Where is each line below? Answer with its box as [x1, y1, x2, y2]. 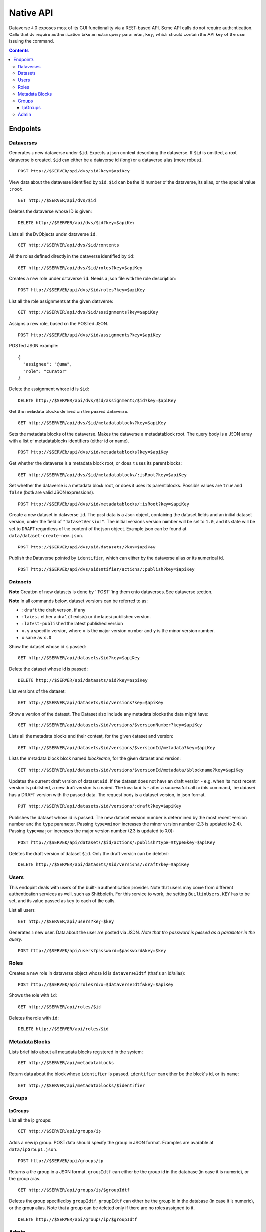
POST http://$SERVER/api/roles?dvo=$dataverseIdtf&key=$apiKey [18, 981, 174, 987]
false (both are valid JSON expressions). [9, 489, 95, 495]
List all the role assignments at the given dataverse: [9, 298, 113, 304]
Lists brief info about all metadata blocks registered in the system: [9, 1049, 143, 1055]
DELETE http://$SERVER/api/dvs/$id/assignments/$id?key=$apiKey [18, 397, 177, 403]
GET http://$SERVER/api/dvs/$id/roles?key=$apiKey [18, 265, 143, 271]
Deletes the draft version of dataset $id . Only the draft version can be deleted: [9, 851, 169, 856]
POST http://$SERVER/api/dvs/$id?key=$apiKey [18, 168, 130, 174]
